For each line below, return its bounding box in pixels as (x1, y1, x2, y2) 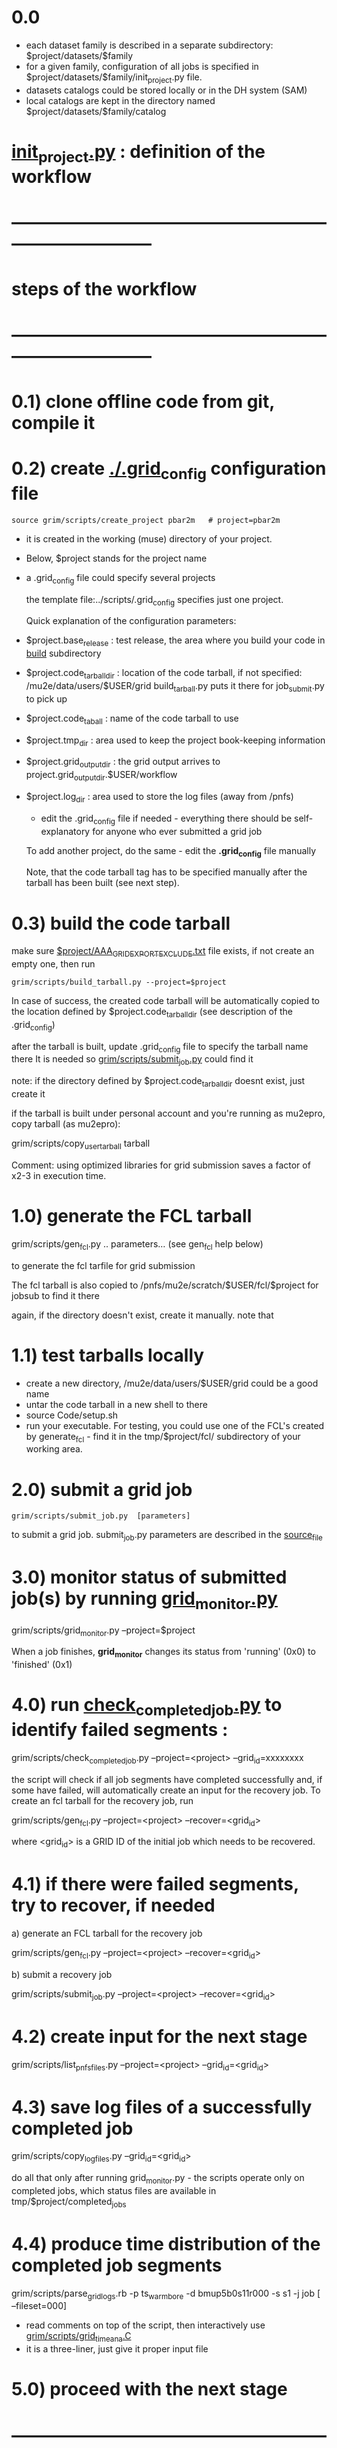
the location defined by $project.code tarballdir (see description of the (11, 1006, 294, 1020)
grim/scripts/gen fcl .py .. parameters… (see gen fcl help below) (11, 1237, 264, 1252)
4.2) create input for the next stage (11, 2025, 308, 2048)
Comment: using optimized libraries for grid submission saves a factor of (11, 1159, 311, 1171)
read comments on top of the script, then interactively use (25, 2319, 266, 2331)
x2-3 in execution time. (11, 1169, 107, 1181)
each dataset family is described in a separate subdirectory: (25, 39, 274, 51)
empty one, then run (11, 958, 96, 970)
